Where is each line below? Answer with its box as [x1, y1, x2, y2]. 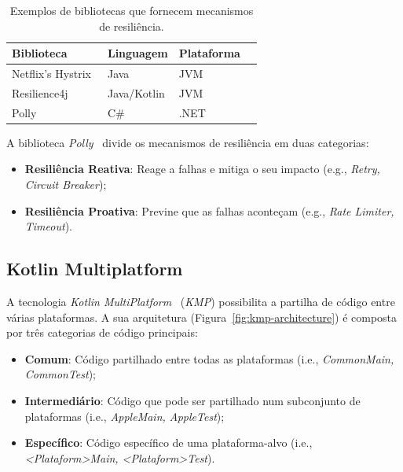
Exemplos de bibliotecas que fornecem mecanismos [9, 2, 254, 18]
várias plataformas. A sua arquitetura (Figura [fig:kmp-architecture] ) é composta [6, 308, 398, 325]
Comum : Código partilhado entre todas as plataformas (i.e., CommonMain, [24, 350, 394, 367]
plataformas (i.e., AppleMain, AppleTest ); [24, 407, 225, 424]
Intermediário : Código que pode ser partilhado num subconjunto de [24, 392, 361, 408]
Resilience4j [12, 84, 68, 101]
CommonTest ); [24, 366, 97, 382]
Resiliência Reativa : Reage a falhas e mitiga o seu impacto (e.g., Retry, [24, 160, 380, 177]
